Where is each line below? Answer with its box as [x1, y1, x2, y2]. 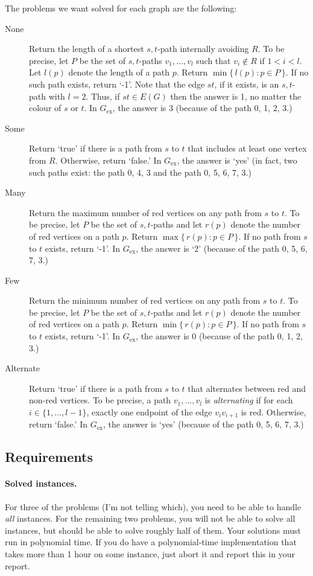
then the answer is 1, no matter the [170, 89, 302, 102]
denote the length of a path [68, 66, 170, 78]
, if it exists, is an [214, 77, 279, 90]
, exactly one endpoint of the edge [86, 406, 212, 418]
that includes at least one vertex [188, 142, 307, 155]
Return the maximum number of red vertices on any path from [29, 206, 262, 219]
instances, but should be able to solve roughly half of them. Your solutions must [5, 523, 302, 536]
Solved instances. [5, 477, 77, 490]
